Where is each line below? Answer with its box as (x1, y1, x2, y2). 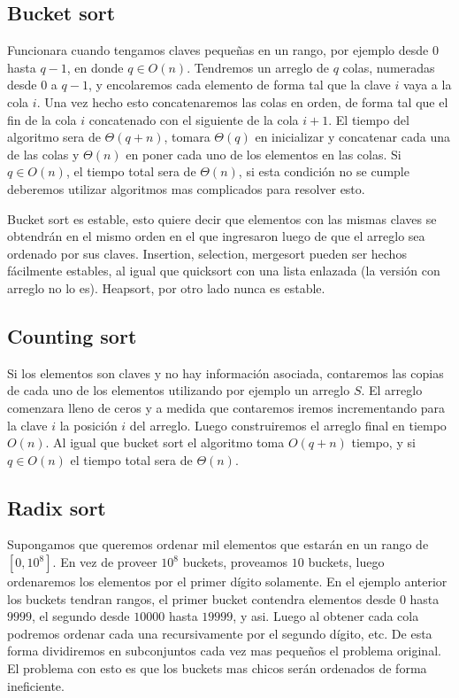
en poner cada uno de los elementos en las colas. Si (126, 144, 402, 163)
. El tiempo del (328, 110, 409, 128)
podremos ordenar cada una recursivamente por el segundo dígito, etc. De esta (7, 624, 432, 642)
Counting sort (7, 322, 137, 349)
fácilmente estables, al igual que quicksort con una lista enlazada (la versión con (7, 261, 440, 280)
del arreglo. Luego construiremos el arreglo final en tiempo (129, 415, 447, 434)
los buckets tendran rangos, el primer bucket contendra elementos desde (7, 589, 396, 608)
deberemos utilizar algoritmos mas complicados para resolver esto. (7, 179, 365, 198)
